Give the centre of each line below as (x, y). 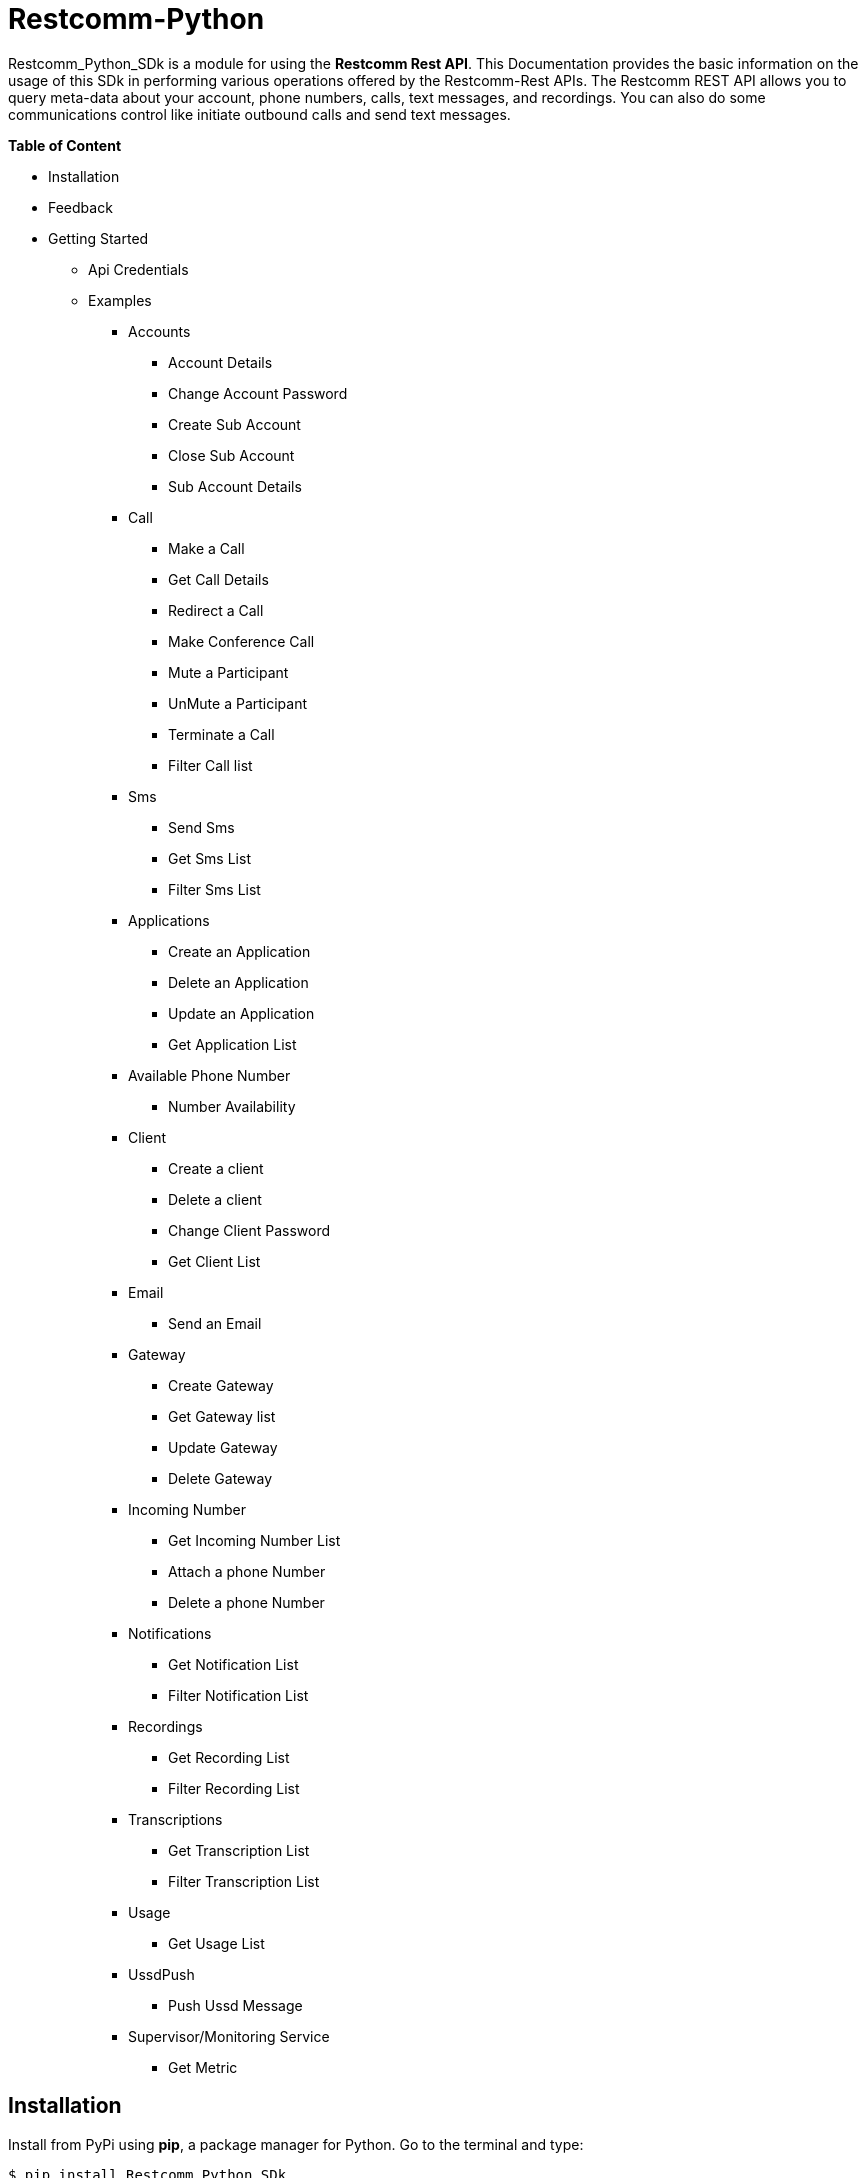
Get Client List (214, 1261)
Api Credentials (138, 269)
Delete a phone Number (246, 1602)
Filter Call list (210, 765)
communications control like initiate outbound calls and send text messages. (259, 114)
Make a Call (206, 548)
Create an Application (239, 951)
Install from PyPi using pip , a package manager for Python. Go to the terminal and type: (296, 2144)
